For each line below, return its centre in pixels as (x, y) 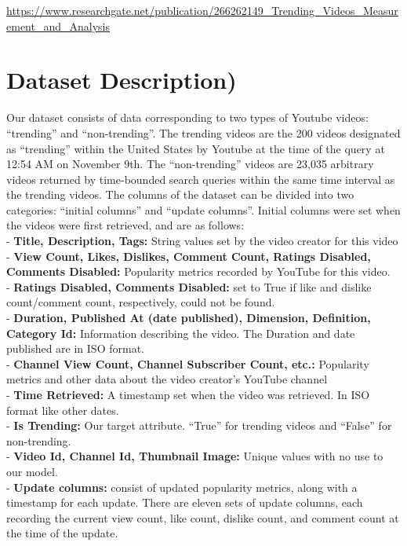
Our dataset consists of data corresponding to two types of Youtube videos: (187, 117)
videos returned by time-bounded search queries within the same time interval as (201, 179)
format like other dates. (63, 410)
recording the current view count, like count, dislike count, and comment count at (203, 517)
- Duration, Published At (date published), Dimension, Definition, (189, 318)
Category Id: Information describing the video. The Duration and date (181, 333)
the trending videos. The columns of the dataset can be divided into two (180, 194)
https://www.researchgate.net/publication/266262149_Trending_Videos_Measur (202, 10)
